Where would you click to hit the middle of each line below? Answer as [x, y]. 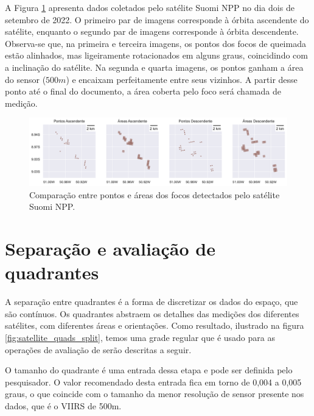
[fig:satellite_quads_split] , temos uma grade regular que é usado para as [140, 338]
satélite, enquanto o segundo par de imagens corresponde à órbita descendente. [152, 31]
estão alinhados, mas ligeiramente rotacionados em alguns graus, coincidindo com [156, 55]
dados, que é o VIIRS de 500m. [63, 405]
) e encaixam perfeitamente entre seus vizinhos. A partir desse [182, 79]
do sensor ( [26, 79]
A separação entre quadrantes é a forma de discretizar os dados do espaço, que [152, 302]
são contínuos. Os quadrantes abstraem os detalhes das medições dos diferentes [152, 313]
